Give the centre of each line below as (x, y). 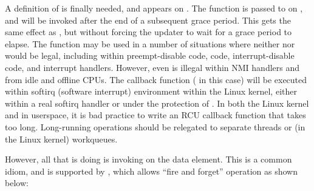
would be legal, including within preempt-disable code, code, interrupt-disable (150, 55)
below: (17, 183)
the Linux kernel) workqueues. (61, 139)
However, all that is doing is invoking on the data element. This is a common (148, 159)
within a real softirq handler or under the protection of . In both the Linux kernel (157, 103)
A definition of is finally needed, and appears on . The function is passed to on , (154, 8)
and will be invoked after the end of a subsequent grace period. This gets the (148, 20)
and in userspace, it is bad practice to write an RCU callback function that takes (155, 115)
